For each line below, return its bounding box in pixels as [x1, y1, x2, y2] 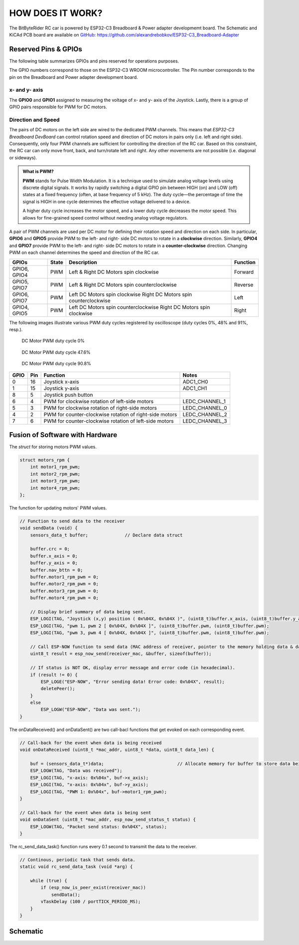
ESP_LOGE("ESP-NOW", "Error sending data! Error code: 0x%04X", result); [40, 679, 225, 685]
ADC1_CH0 [182, 378, 208, 385]
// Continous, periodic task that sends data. [19, 857, 136, 863]
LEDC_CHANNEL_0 [182, 404, 227, 411]
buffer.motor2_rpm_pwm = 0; [30, 581, 99, 587]
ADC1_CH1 [182, 385, 207, 392]
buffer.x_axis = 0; [30, 553, 78, 559]
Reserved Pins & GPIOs [9, 45, 82, 53]
